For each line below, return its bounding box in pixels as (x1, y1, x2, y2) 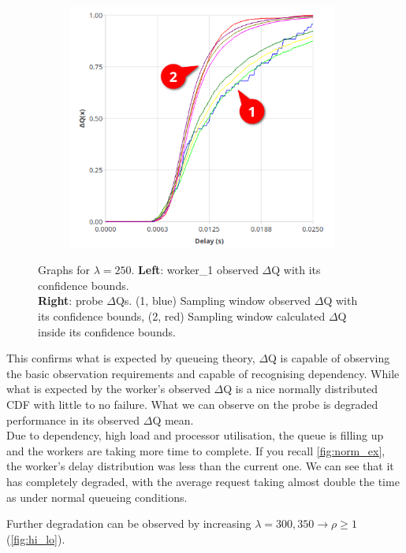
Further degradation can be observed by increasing (6, 515, 251, 532)
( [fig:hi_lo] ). (6, 530, 65, 547)
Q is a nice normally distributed (223, 380, 378, 397)
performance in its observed (6, 411, 140, 428)
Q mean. (152, 411, 194, 428)
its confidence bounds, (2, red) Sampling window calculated (38, 308, 326, 325)
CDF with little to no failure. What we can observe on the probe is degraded (6, 396, 378, 413)
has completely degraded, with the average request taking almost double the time (6, 473, 400, 490)
